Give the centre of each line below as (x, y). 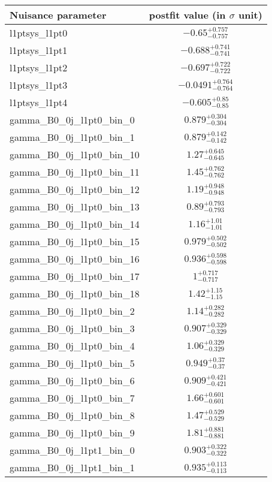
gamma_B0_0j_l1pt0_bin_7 (72, 398)
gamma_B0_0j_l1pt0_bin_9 (72, 433)
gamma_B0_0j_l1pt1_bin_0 (72, 450)
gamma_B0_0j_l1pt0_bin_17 (75, 276)
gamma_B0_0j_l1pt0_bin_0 (72, 120)
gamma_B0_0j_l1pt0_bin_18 (75, 293)
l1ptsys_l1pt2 (39, 67)
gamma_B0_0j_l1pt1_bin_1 (72, 467)
